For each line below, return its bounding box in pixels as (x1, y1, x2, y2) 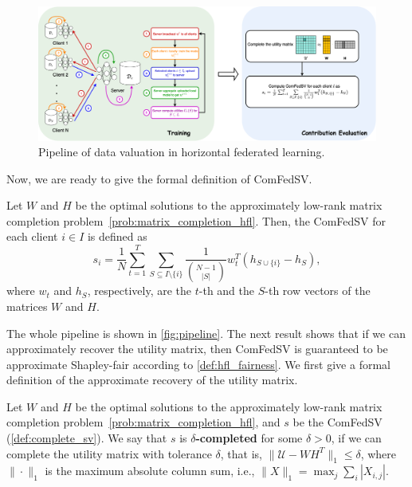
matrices (6, 297, 48, 314)
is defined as (87, 228, 147, 245)
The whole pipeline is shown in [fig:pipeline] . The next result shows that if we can (6, 324, 406, 341)
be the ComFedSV (292, 414, 383, 430)
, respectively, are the (87, 282, 192, 299)
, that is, (220, 445, 262, 461)
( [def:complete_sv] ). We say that (6, 430, 167, 446)
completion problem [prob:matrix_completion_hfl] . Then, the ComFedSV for (6, 212, 386, 229)
